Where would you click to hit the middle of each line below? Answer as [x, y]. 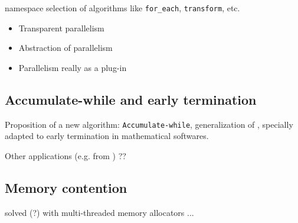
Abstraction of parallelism [66, 48]
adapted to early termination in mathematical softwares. [107, 136]
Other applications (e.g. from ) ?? [66, 155]
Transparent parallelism [61, 28]
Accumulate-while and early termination [131, 99]
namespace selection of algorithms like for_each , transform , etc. [122, 8]
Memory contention [66, 187]
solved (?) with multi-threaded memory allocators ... [99, 212]
